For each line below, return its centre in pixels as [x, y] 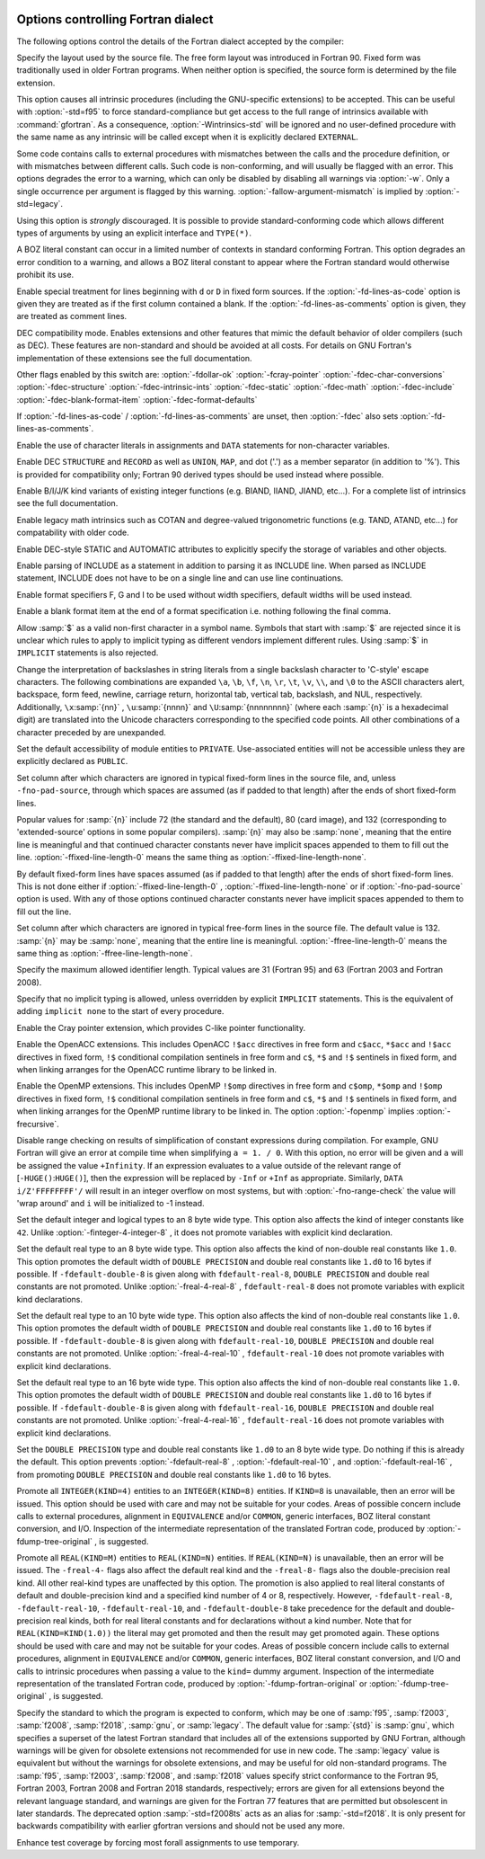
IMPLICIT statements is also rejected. [88, 653]
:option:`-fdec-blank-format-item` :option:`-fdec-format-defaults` [137, 399]
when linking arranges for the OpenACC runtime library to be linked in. [147, 1070]
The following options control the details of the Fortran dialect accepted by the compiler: [181, 41]
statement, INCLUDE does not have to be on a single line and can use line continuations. [180, 578]
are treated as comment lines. [72, 316]
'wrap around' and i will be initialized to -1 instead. [111, 1203]
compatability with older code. [73, 533]
